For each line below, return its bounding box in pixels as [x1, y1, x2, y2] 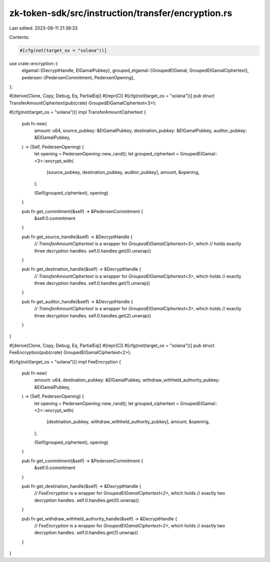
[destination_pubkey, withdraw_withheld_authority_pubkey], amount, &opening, [46, 419, 210, 425]
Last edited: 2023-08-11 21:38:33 [9, 25, 78, 31]
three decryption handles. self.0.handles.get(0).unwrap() [34, 248, 151, 254]
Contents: [9, 34, 29, 40]
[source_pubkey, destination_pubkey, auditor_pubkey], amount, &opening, [46, 169, 199, 175]
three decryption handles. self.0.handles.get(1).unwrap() [34, 280, 150, 286]
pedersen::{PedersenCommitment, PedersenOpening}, [21, 74, 135, 80]
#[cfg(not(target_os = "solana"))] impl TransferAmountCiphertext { [9, 109, 146, 115]
